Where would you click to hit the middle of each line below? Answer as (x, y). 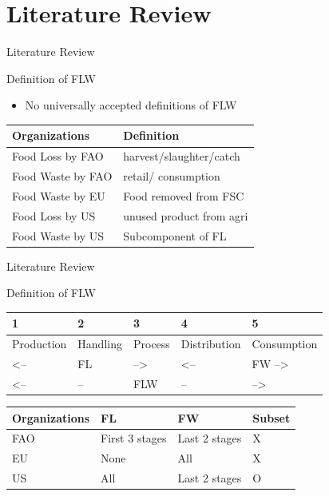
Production (40, 344)
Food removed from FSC (184, 195)
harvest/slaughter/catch (182, 156)
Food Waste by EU (59, 195)
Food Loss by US (54, 215)
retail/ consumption (172, 176)
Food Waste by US (58, 235)
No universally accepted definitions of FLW (131, 105)
